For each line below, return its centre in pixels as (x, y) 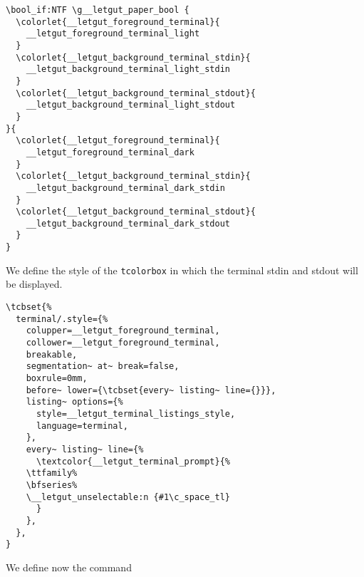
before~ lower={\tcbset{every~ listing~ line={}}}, (151, 390)
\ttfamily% (52, 473)
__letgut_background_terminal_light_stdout (131, 105)
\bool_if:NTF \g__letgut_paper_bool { (98, 10)
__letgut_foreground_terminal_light (113, 34)
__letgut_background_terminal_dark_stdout (128, 223)
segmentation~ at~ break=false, (103, 367)
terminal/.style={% (62, 319)
